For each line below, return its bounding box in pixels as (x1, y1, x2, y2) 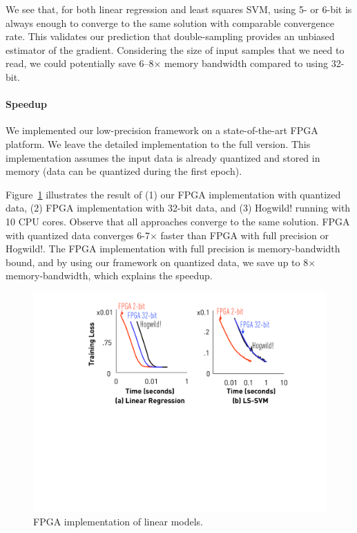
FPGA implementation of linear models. (33, 514, 204, 529)
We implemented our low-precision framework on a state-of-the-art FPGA (6, 123, 318, 138)
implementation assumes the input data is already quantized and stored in (6, 150, 320, 165)
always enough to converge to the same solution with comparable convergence (6, 15, 334, 30)
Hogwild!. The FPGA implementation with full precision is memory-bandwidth (6, 241, 340, 256)
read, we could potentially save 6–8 (6, 56, 154, 71)
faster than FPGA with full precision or (160, 227, 329, 242)
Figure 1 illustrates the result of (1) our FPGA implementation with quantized (6, 187, 341, 201)
